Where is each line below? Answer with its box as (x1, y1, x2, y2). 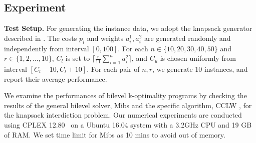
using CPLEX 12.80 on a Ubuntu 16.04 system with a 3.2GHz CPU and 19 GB (4, 119, 252, 130)
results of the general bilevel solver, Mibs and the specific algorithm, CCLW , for (4, 100, 252, 110)
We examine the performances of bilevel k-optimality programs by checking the (4, 90, 247, 101)
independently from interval (4, 43, 89, 53)
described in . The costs (4, 32, 77, 43)
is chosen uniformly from (160, 53, 236, 63)
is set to (65, 53, 90, 63)
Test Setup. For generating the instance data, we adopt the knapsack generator (4, 23, 252, 33)
